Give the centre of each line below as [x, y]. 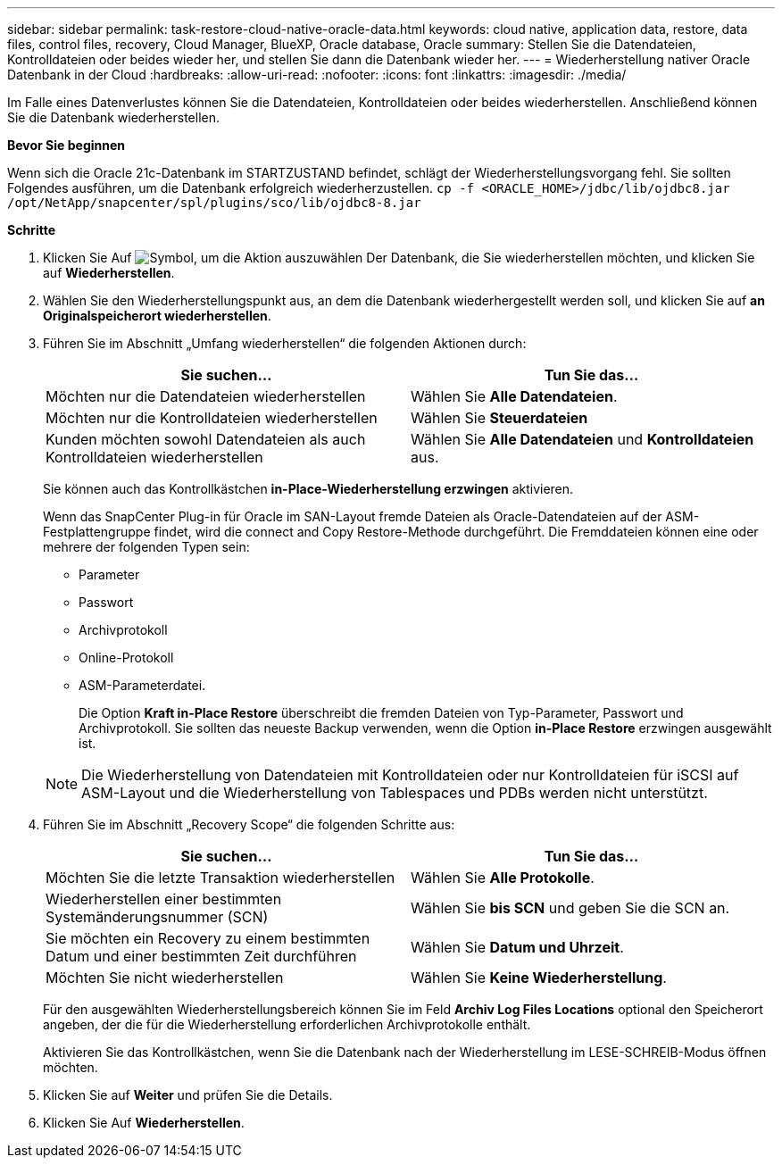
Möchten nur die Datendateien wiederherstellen [206, 396]
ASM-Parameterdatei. [142, 685]
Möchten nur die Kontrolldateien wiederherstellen [212, 418]
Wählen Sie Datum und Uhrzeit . [517, 947]
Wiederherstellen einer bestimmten [164, 899]
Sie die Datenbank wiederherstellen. [114, 117]
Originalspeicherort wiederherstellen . [157, 316]
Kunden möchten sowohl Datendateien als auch [206, 439]
